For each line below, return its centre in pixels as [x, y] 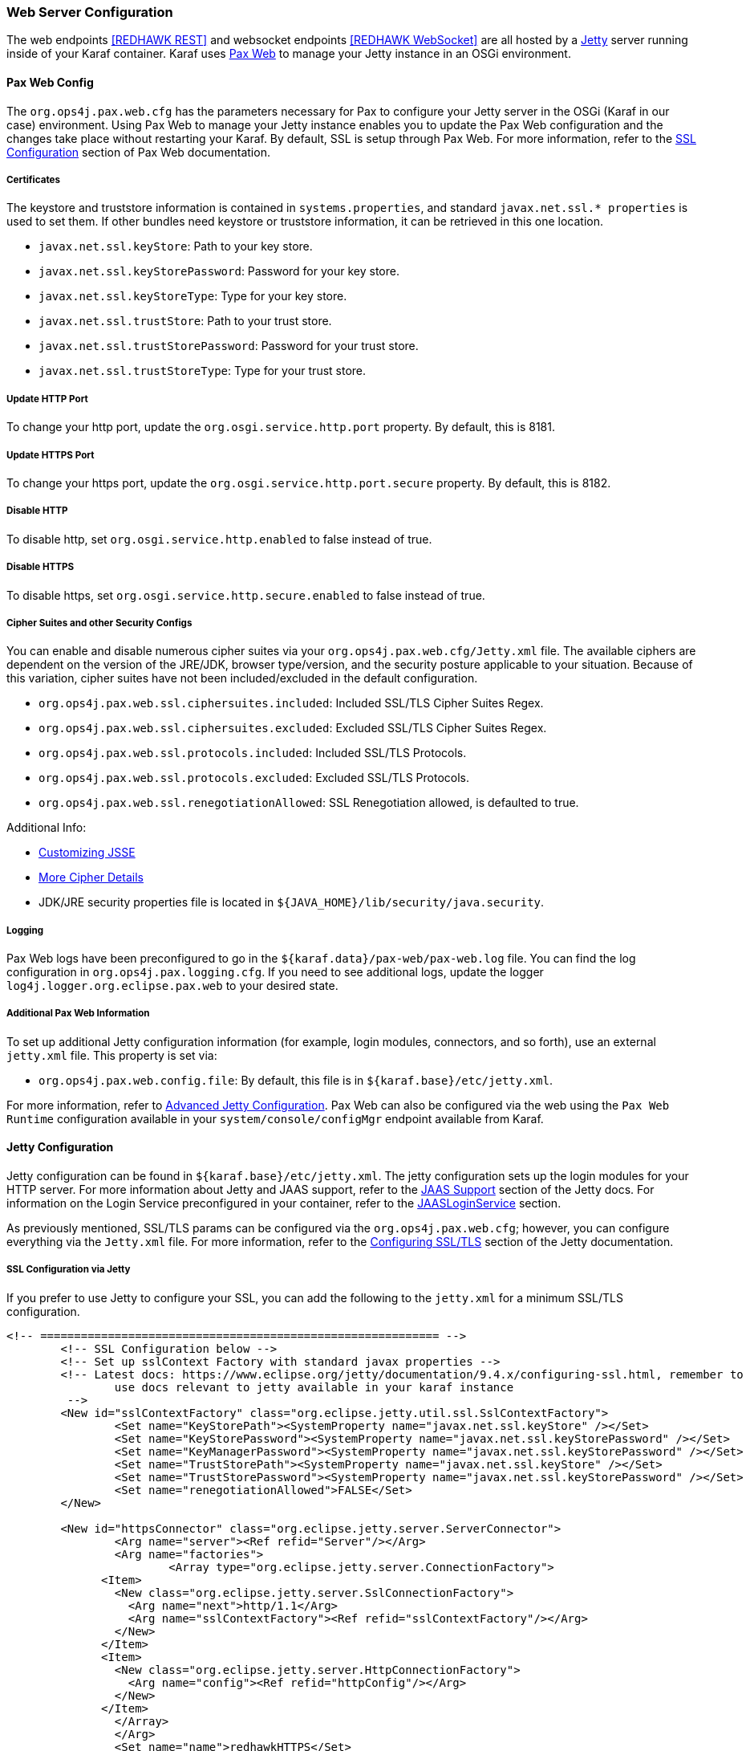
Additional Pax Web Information [78, 1014]
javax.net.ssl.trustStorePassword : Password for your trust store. [229, 346]
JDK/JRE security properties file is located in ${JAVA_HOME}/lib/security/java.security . [292, 902]
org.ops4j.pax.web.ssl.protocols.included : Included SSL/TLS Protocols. [253, 753]
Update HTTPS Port [51, 455]
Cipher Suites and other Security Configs [99, 623]
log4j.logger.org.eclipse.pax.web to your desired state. [172, 986]
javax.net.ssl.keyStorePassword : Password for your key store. [219, 271]
